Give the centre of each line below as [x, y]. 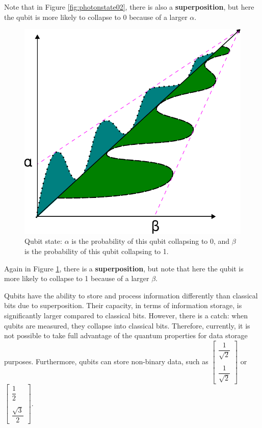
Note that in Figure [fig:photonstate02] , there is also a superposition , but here [129, 7]
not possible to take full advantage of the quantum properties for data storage [126, 335]
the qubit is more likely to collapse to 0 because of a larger [96, 17]
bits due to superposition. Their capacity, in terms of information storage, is [123, 305]
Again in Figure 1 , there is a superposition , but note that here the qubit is [124, 268]
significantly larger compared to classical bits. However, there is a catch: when [126, 315]
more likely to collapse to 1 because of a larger [77, 278]
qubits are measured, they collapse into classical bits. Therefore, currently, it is [127, 325]
